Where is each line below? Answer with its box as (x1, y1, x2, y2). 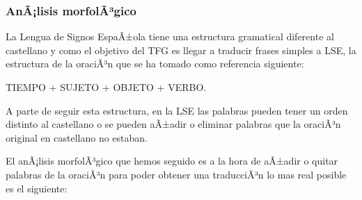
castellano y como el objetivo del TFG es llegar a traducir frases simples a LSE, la (6, 42, 356, 57)
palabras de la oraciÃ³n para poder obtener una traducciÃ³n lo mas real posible (6, 167, 347, 181)
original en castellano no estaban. (6, 130, 148, 144)
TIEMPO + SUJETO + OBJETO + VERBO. (6, 80, 207, 94)
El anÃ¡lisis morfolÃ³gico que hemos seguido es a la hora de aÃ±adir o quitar (6, 153, 338, 168)
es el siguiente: (6, 181, 68, 195)
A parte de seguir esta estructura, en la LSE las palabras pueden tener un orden (6, 103, 348, 117)
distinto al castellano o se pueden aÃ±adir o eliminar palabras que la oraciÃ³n (6, 117, 341, 131)
